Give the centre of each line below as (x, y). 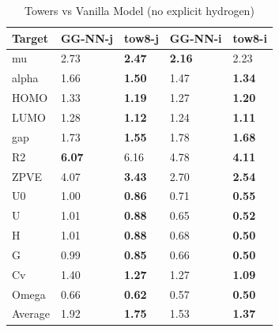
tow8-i (250, 38)
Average (31, 313)
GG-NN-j (87, 38)
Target (30, 38)
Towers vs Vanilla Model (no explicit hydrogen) (139, 10)
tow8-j (141, 38)
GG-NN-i (196, 38)
